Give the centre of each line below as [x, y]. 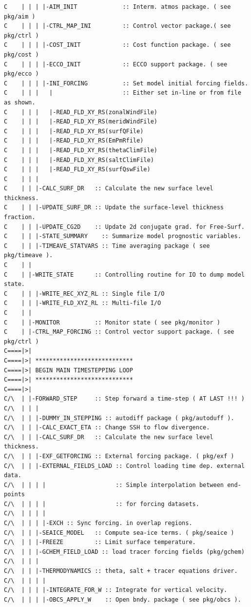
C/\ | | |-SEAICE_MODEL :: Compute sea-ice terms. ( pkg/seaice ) [119, 533]
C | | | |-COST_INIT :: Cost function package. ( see [117, 45]
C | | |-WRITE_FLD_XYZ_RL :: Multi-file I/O [83, 303]
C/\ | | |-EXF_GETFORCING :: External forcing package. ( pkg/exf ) [119, 456]
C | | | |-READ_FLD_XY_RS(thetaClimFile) [81, 150]
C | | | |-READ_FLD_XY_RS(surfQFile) [74, 131]
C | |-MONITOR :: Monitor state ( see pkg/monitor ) [112, 322]
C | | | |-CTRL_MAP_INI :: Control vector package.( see [117, 26]
